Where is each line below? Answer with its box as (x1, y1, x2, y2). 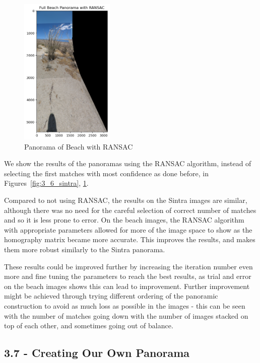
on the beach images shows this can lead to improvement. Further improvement (4, 280, 250, 291)
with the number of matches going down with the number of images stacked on (4, 310, 248, 321)
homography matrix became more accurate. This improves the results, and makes (4, 234, 255, 245)
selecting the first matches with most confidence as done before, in (4, 168, 209, 178)
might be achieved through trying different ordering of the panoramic (4, 291, 218, 301)
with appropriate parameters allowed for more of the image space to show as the (4, 224, 252, 235)
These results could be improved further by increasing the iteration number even (4, 261, 253, 271)
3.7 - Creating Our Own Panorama (4, 345, 190, 360)
